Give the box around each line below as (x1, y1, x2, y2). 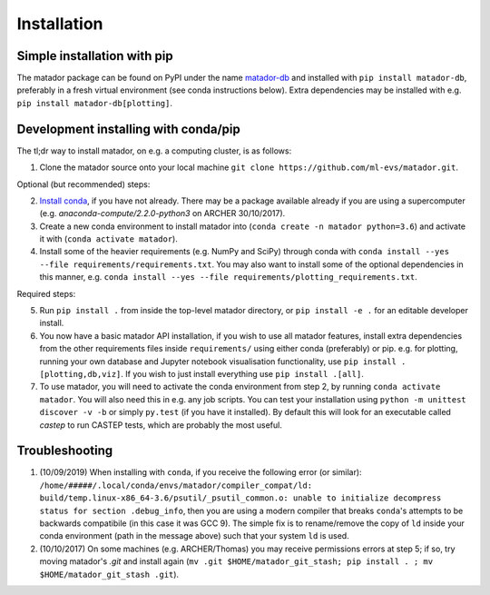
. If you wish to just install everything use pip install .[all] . (121, 369, 365, 379)
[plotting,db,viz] (39, 369, 122, 379)
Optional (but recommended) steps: (16, 178, 151, 190)
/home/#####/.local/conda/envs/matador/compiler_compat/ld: (39, 480, 313, 491)
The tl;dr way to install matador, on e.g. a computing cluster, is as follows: (16, 145, 292, 156)
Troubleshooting (16, 443, 113, 459)
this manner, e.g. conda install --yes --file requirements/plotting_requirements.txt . (39, 272, 417, 283)
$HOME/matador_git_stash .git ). (39, 569, 180, 580)
